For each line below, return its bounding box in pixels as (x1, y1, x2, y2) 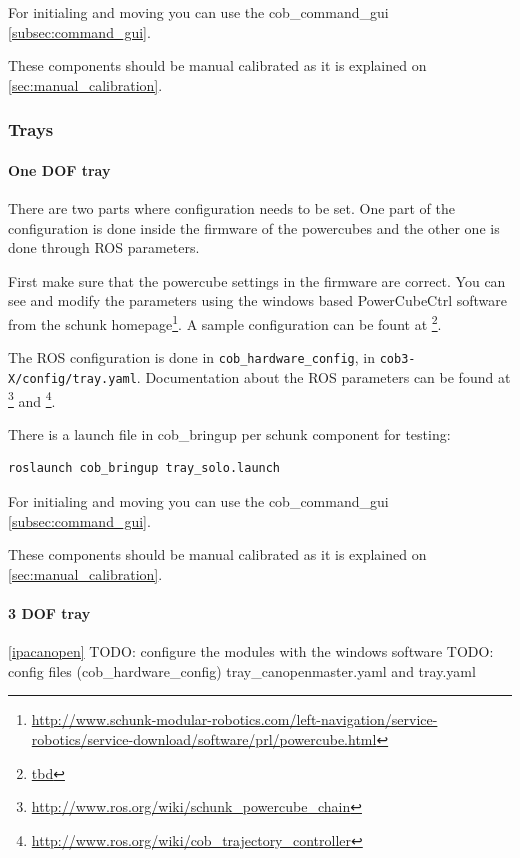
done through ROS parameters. (8, 237, 200, 258)
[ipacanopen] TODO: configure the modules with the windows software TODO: (8, 641, 494, 662)
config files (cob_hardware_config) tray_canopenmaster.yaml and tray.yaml (8, 660, 476, 681)
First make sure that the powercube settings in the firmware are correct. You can (8, 270, 506, 291)
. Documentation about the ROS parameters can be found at (136, 366, 511, 387)
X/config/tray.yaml (8, 371, 137, 386)
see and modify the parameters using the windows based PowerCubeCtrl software (8, 290, 507, 311)
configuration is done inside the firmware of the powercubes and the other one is (8, 217, 500, 238)
